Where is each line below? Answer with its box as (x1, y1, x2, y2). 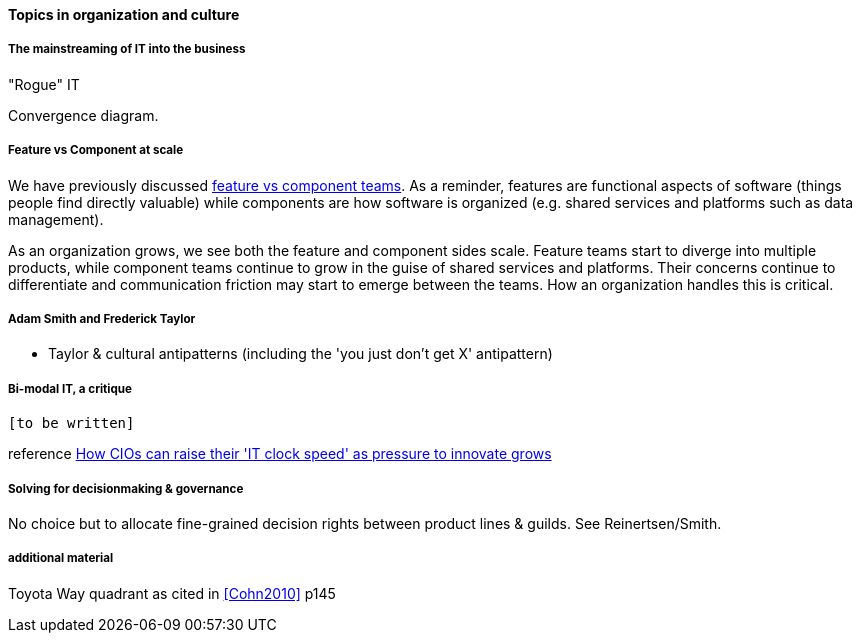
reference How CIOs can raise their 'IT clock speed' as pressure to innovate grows (8, 445, 552, 463)
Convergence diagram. (8, 106, 159, 124)
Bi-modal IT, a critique (8, 381, 132, 396)
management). (8, 210, 104, 228)
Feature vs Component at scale (8, 143, 184, 158)
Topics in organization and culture (8, 6, 240, 23)
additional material (8, 551, 114, 566)
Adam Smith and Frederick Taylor (8, 311, 196, 326)
